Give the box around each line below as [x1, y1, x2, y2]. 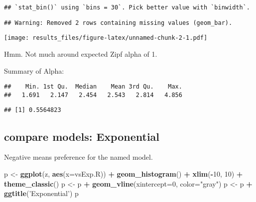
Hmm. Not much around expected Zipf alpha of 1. [4, 48, 157, 59]
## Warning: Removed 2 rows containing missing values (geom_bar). [4, 19, 233, 26]
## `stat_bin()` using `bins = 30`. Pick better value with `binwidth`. [4, 4, 250, 11]
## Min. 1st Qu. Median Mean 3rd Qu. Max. [4, 83, 182, 91]
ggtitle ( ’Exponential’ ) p [4, 188, 79, 199]
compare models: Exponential [4, 128, 160, 144]
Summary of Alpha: [4, 65, 64, 76]
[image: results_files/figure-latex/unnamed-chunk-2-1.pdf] [4, 34, 208, 42]
